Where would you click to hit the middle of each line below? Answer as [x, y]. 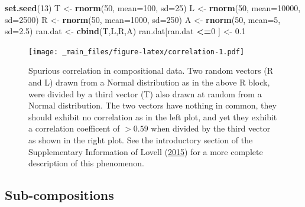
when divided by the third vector [211, 128]
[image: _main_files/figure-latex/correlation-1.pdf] [137, 52]
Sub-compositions [59, 195]
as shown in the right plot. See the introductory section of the [141, 140]
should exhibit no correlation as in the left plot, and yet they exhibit [153, 116]
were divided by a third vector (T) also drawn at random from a [145, 93]
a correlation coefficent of [74, 128]
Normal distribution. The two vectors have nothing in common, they [152, 105]
